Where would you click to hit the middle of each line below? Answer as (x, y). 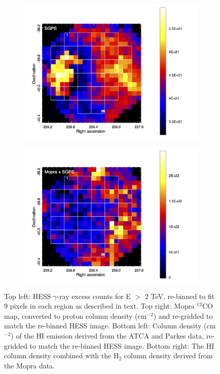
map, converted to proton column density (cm (76, 315)
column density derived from (168, 356)
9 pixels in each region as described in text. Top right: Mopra (99, 306)
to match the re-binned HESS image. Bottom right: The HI (122, 345)
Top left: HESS (28, 296)
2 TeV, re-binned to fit (180, 296)
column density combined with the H (62, 356)
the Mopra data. (30, 365)
